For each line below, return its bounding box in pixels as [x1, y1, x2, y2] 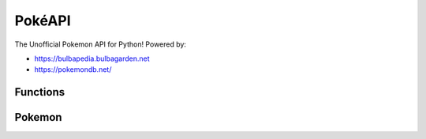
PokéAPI [14, 12, 71, 29]
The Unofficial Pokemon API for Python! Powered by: [14, 39, 187, 49]
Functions [14, 85, 65, 99]
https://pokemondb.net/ [34, 65, 112, 74]
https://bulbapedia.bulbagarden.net [34, 54, 150, 63]
